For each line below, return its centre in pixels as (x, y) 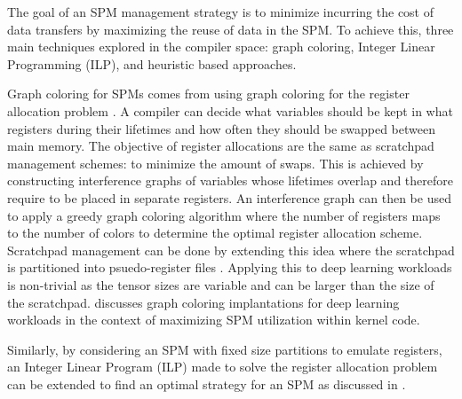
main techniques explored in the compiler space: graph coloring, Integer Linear (221, 47)
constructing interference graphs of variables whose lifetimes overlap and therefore (230, 180)
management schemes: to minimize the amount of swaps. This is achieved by (215, 163)
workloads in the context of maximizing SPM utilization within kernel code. (214, 320)
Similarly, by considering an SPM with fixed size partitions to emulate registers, (225, 349)
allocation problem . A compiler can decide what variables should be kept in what (230, 110)
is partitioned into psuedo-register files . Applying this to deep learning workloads (230, 267)
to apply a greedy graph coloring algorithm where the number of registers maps (224, 215)
